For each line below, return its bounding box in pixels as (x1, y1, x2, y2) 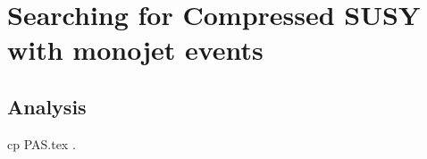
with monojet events (7, 31, 264, 68)
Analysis (7, 92, 87, 120)
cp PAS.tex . (7, 134, 76, 153)
